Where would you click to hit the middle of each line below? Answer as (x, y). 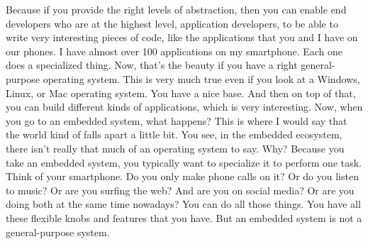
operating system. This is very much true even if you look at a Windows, (201, 78)
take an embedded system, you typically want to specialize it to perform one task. (184, 162)
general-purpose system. (58, 232)
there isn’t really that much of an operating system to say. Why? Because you (175, 148)
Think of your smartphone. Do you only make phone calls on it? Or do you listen (182, 176)
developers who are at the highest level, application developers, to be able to (172, 23)
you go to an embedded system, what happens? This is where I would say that (177, 120)
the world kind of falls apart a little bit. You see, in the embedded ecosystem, (174, 134)
